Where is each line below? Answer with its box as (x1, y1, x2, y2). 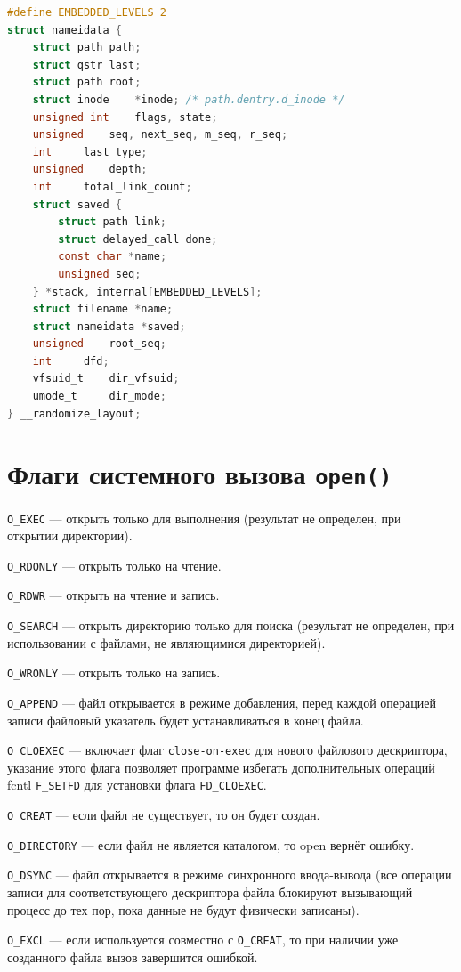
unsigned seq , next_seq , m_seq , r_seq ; (32, 128, 288, 142)
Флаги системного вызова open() (7, 456, 392, 492)
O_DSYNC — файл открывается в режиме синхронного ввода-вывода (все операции (7, 865, 452, 884)
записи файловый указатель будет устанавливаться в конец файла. (7, 710, 364, 729)
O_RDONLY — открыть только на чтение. (7, 555, 222, 574)
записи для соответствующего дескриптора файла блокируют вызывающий (7, 883, 413, 902)
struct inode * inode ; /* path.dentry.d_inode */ (32, 93, 345, 106)
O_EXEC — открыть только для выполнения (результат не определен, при (7, 508, 401, 527)
